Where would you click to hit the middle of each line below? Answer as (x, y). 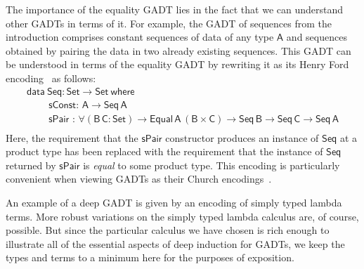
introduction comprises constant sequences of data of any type (140, 37)
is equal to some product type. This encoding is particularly (212, 165)
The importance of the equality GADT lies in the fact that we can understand (175, 9)
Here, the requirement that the (72, 137)
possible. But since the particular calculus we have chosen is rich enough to (168, 230)
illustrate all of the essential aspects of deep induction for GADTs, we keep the (175, 243)
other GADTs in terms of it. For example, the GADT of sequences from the (169, 23)
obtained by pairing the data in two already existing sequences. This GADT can (178, 50)
